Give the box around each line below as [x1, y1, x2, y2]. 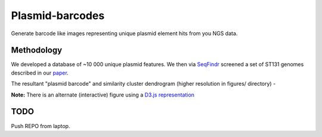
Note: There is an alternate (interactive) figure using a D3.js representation [11, 91, 195, 98]
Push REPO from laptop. [11, 122, 70, 129]
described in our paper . [11, 69, 69, 76]
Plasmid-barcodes [11, 9, 105, 22]
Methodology [11, 45, 63, 55]
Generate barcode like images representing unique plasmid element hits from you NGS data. [11, 30, 238, 37]
